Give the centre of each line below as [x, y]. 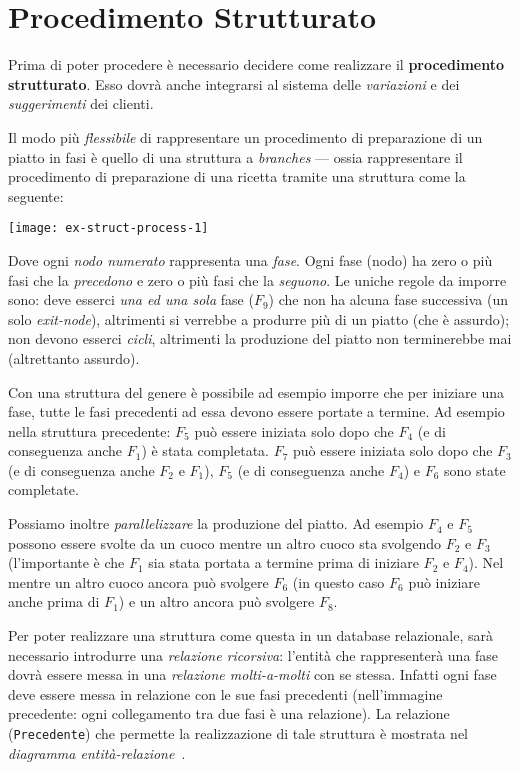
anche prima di [54, 601]
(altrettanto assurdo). [74, 357]
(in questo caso [338, 581]
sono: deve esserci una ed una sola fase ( [131, 299]
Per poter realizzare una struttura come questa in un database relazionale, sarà [250, 635]
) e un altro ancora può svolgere [216, 601]
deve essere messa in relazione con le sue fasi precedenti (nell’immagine [225, 693]
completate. [43, 489]
